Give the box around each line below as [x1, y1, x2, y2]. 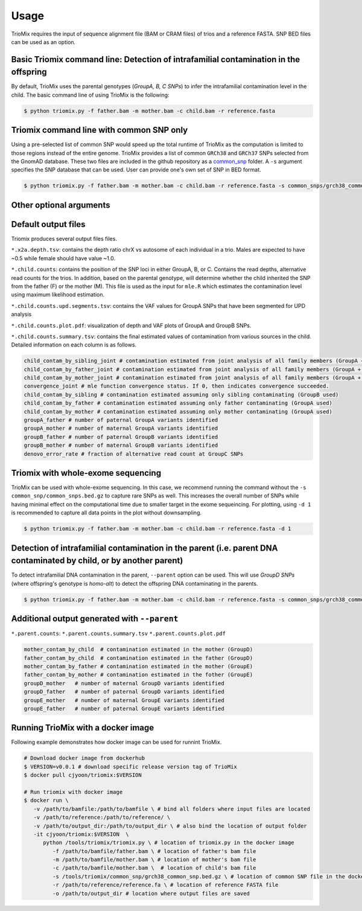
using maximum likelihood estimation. [11, 291, 105, 298]
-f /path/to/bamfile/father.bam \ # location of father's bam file [52, 848, 256, 854]
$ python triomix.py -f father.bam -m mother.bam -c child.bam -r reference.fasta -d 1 [24, 525, 291, 532]
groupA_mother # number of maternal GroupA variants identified [24, 425, 218, 432]
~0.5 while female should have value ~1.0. [11, 254, 116, 262]
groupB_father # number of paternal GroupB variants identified [24, 433, 218, 440]
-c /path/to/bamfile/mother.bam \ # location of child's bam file [52, 865, 256, 872]
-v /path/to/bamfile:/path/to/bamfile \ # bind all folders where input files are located [33, 805, 311, 812]
